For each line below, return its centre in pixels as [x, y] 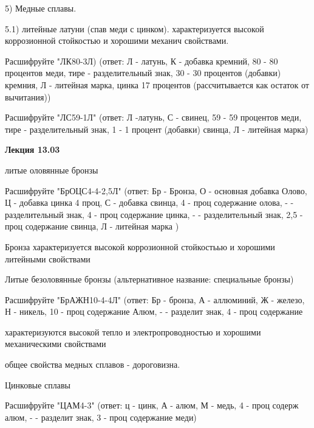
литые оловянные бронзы [52, 170]
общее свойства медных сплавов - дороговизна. [93, 364]
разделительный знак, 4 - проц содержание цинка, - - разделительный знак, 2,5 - [154, 214]
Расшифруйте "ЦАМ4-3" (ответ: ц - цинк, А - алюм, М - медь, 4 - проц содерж [152, 405]
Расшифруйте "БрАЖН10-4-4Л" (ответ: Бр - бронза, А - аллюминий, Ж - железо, [155, 299]
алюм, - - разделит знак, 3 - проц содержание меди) [101, 417]
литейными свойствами [48, 258]
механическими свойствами [56, 344]
